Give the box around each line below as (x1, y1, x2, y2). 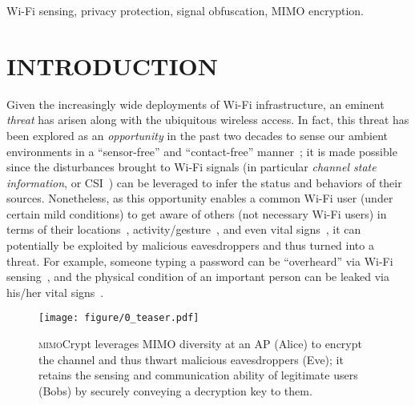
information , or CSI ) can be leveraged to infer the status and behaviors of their (6, 174, 402, 190)
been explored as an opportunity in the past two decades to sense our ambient (6, 126, 389, 143)
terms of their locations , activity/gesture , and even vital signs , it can (6, 221, 361, 238)
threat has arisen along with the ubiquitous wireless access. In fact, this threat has (6, 111, 409, 128)
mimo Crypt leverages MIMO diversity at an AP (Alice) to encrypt (38, 335, 362, 352)
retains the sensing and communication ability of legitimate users (38, 367, 358, 383)
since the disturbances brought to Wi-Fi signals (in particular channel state (6, 158, 377, 175)
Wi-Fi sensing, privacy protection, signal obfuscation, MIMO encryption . (6, 2, 364, 18)
